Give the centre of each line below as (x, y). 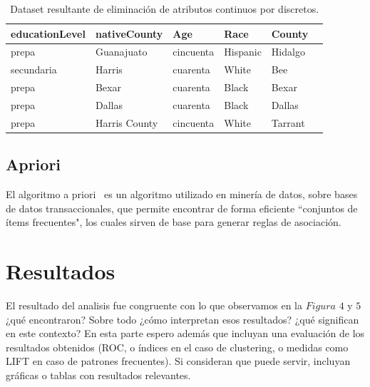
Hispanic (243, 52)
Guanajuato (121, 52)
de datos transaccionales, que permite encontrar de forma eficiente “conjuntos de (182, 208)
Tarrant (288, 122)
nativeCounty (129, 33)
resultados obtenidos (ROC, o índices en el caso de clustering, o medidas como (177, 347)
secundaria (34, 69)
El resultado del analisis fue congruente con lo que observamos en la (154, 305)
